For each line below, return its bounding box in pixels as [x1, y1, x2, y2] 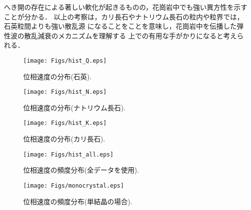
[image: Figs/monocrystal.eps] [23, 182, 124, 189]
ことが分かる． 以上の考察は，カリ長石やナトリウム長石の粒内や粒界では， [4, 11, 244, 21]
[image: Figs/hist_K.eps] [23, 120, 107, 127]
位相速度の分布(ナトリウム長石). [23, 102, 125, 112]
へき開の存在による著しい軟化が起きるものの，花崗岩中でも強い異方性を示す [4, 2, 248, 12]
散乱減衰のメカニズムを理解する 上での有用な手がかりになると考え [24, 30, 237, 40]
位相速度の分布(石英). [23, 71, 92, 81]
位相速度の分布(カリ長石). [23, 134, 105, 144]
